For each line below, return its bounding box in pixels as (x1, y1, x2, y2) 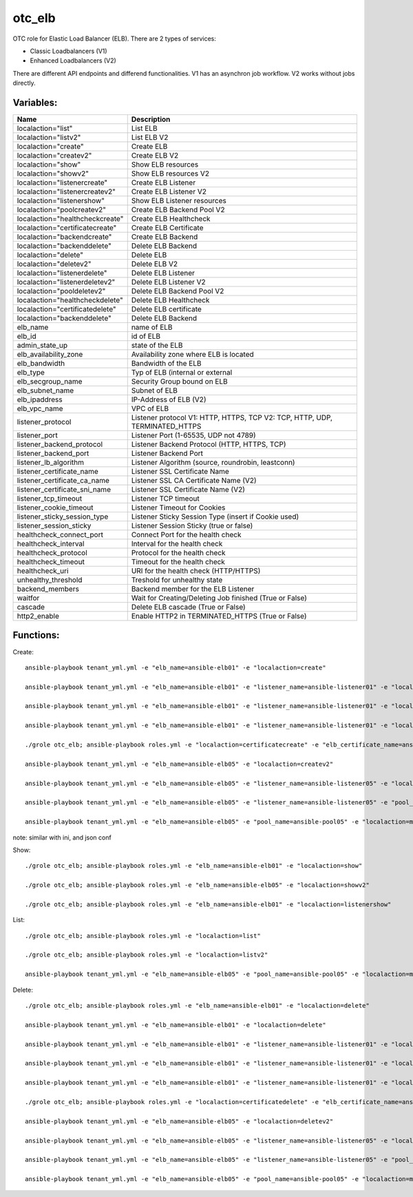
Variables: (12, 96, 58, 108)
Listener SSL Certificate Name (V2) (131, 485, 246, 495)
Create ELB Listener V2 (131, 187, 206, 196)
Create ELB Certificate (131, 223, 204, 233)
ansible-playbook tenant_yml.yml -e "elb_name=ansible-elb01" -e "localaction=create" (25, 663, 326, 672)
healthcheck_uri (17, 566, 69, 576)
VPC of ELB (131, 404, 169, 413)
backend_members (17, 584, 79, 594)
